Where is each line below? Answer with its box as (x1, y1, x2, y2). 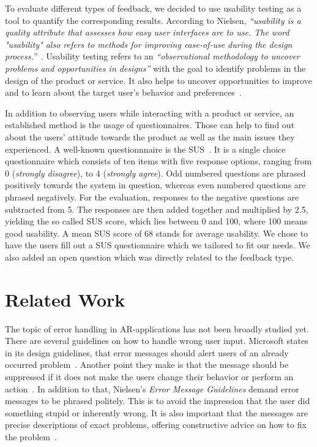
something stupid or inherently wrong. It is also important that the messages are (5, 406, 308, 419)
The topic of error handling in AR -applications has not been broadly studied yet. (5, 322, 309, 335)
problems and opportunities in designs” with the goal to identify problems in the (5, 61, 306, 74)
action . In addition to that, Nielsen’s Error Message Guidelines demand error (5, 382, 299, 395)
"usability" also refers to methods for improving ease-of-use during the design (5, 37, 293, 50)
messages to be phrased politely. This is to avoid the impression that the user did (5, 394, 310, 407)
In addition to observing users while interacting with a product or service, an (5, 106, 294, 119)
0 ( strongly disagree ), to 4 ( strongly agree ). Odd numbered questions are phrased (5, 166, 306, 179)
